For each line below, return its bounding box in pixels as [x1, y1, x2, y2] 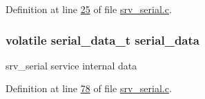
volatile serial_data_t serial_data [6, 31, 199, 48]
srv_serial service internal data [6, 58, 137, 72]
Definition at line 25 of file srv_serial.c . [6, 2, 172, 16]
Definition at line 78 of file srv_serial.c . [6, 81, 172, 96]
